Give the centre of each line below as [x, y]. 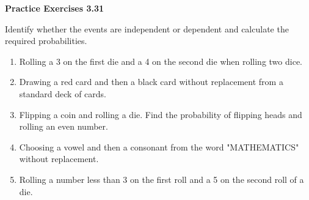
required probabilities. [46, 41]
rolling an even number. [64, 126]
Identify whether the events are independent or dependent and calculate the [147, 28]
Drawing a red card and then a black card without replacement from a [151, 82]
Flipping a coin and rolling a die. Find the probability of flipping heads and [161, 114]
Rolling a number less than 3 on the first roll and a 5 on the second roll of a [162, 179]
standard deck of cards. [63, 93]
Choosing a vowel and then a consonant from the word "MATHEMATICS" [159, 146]
